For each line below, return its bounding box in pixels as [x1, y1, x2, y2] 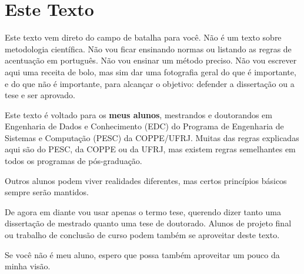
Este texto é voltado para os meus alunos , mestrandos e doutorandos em [5, 108, 272, 121]
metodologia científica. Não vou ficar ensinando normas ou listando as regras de [5, 42, 292, 55]
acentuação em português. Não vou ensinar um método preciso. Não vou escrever [5, 54, 297, 66]
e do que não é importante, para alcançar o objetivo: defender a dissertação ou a [5, 77, 295, 89]
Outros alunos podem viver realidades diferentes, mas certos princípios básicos [5, 174, 287, 186]
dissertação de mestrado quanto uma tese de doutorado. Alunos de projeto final [5, 217, 292, 229]
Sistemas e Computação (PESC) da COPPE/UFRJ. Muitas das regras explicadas [5, 131, 299, 143]
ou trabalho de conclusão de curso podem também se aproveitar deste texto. [5, 229, 280, 241]
